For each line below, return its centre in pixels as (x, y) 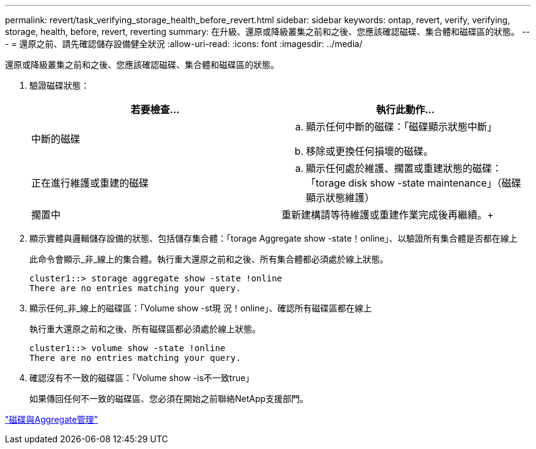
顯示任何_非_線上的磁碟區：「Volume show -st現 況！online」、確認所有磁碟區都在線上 (201, 308)
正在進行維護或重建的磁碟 (90, 183)
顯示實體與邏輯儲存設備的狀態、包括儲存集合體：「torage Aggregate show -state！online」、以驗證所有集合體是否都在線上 (274, 238)
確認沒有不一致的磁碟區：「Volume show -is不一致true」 (142, 378)
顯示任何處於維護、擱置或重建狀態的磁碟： (404, 168)
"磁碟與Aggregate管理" (52, 419)
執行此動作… (405, 109)
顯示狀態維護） (341, 198)
